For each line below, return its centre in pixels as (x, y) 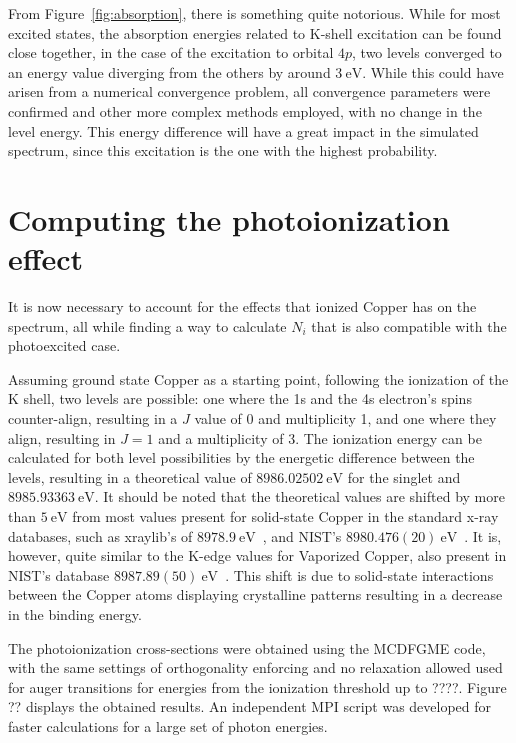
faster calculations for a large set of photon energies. (168, 725)
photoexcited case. (64, 345)
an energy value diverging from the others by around (169, 71)
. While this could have (433, 71)
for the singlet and (404, 476)
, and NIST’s (302, 535)
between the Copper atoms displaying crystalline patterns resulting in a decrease (255, 594)
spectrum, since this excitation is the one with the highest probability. (223, 150)
